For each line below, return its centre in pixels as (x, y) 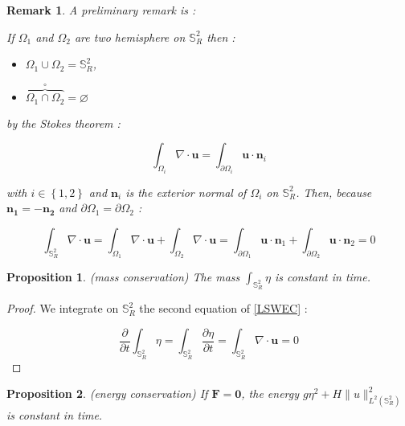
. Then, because (334, 192)
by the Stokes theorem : (63, 123)
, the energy (270, 393)
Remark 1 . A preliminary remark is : (101, 10)
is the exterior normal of (186, 192)
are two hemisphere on (130, 37)
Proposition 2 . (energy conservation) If (107, 393)
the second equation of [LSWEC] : (223, 308)
